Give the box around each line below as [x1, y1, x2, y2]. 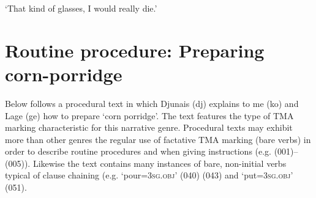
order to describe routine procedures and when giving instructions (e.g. [5, 145, 272, 158]
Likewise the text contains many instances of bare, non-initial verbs [32, 156, 287, 169]
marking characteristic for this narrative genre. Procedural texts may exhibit [5, 121, 293, 134]
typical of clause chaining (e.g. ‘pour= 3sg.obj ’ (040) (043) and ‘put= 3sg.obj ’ [5, 169, 293, 182]
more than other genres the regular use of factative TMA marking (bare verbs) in [5, 133, 311, 145]
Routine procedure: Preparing [5, 37, 265, 62]
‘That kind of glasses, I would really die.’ [5, 2, 157, 14]
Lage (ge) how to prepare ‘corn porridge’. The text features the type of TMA [5, 109, 294, 122]
